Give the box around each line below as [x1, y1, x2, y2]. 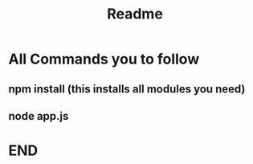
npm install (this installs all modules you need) [8, 82, 246, 96]
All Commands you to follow [8, 50, 200, 68]
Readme [107, 5, 163, 23]
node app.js [8, 109, 69, 123]
